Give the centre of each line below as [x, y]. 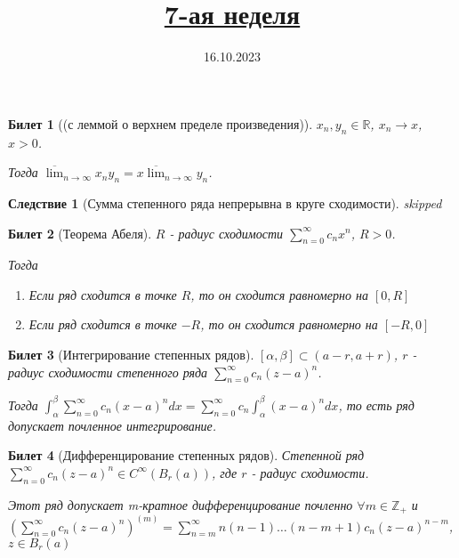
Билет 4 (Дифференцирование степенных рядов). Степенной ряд [186, 455]
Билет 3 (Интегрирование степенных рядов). [131, 355]
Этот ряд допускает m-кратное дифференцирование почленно [181, 504]
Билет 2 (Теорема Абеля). [80, 233]
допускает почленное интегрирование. [113, 425]
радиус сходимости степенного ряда [108, 372]
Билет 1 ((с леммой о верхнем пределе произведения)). [161, 123]
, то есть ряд [376, 404]
